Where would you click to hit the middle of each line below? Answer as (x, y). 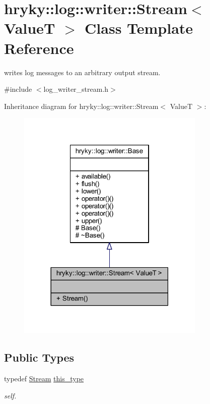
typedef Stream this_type (44, 379)
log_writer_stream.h (76, 89)
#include (18, 89)
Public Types (39, 357)
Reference (39, 48)
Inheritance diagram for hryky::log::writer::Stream (81, 106)
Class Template (139, 28)
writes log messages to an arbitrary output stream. (82, 72)
